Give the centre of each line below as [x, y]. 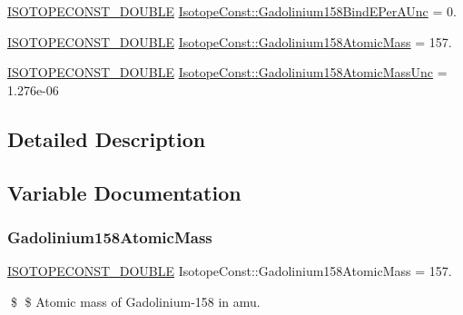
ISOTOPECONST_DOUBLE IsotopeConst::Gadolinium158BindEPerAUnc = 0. [232, 11]
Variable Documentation [124, 192]
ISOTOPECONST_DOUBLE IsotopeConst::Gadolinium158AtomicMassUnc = [227, 72]
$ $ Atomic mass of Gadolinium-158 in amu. [135, 301]
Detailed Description [107, 138]
